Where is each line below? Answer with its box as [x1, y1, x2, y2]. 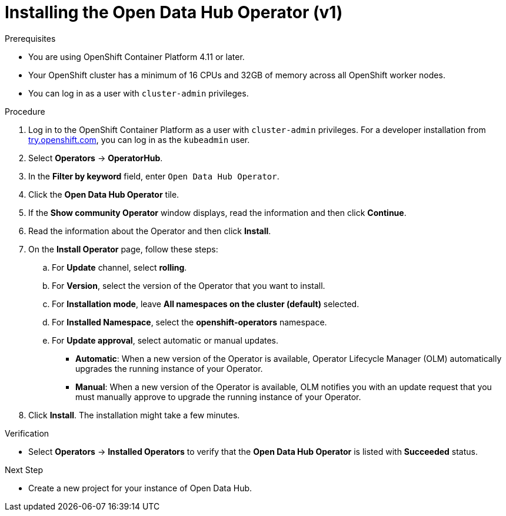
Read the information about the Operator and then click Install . [28, 225, 271, 236]
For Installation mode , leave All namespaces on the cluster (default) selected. [52, 298, 359, 309]
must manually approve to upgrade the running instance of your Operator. [75, 391, 361, 402]
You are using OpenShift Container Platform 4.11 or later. [28, 51, 245, 62]
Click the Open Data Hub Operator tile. [28, 189, 179, 199]
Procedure [5, 106, 45, 116]
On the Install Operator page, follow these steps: [28, 244, 218, 254]
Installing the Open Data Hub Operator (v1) [5, 2, 343, 22]
